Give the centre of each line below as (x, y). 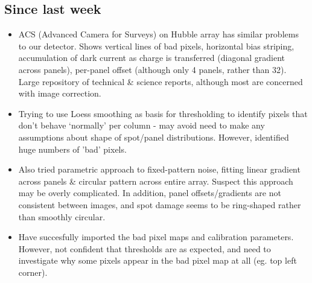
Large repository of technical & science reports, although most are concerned (161, 81)
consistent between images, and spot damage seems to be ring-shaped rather (160, 204)
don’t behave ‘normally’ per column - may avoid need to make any (142, 125)
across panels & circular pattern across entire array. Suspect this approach (156, 181)
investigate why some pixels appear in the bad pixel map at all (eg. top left (158, 260)
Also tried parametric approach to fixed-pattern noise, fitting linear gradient (159, 169)
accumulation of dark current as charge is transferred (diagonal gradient (151, 58)
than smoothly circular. (62, 216)
